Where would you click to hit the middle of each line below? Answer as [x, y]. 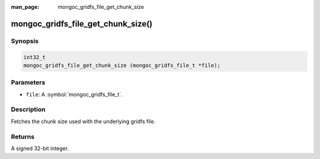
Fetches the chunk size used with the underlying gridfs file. [83, 121]
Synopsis [25, 41]
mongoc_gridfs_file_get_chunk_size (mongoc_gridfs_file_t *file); [122, 65]
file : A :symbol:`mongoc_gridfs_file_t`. [74, 94]
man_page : [25, 7]
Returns [23, 137]
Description [28, 109]
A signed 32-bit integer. [40, 148]
